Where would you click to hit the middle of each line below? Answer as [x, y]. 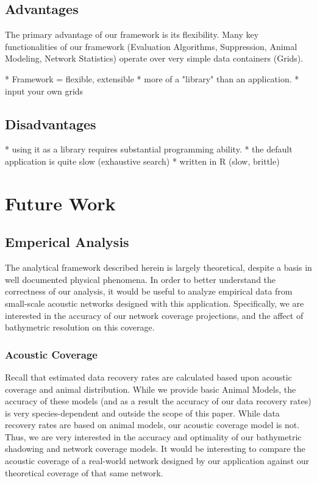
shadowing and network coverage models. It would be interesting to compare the [155, 449]
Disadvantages [51, 123]
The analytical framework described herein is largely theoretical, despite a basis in [158, 267]
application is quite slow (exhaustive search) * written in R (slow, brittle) [142, 161]
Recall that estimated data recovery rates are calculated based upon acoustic [148, 377]
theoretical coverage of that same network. [84, 472]
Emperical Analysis [67, 242]
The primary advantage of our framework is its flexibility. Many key [132, 34]
